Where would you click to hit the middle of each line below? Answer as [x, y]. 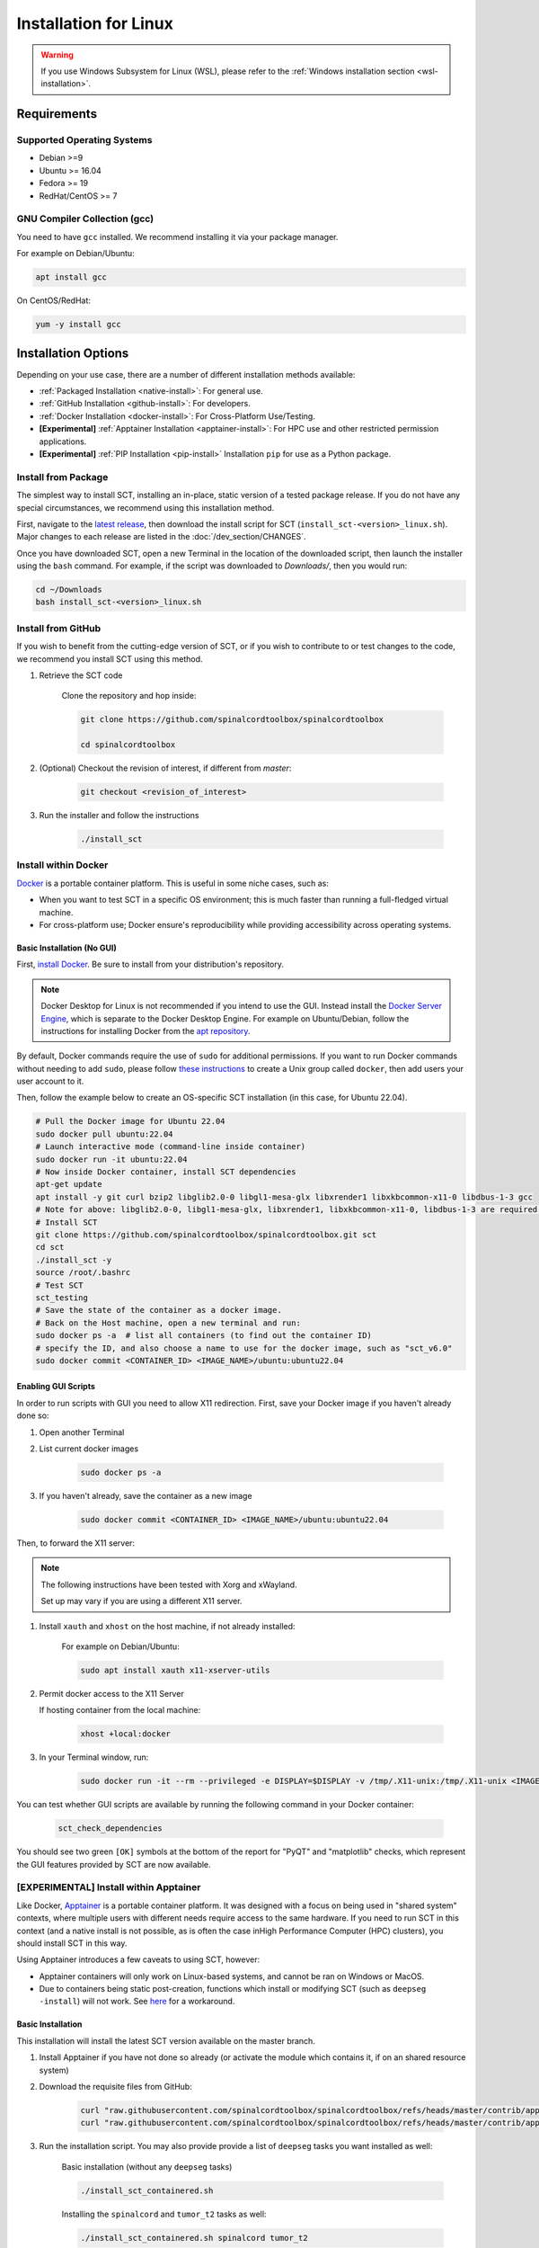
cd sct [50, 1247]
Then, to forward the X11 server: [75, 1543]
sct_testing [62, 1298]
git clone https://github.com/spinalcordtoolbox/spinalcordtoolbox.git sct [206, 1235]
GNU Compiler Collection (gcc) [85, 219]
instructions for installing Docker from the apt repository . [146, 1030]
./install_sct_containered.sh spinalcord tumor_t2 [194, 2238]
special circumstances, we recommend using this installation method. [146, 507]
